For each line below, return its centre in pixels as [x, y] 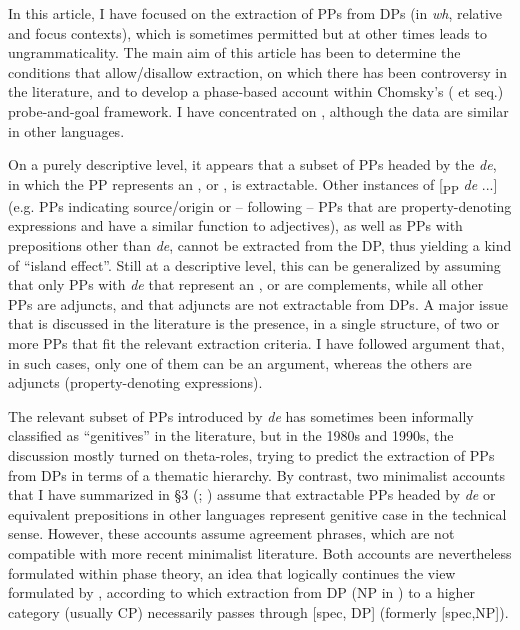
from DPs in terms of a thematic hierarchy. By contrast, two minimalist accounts [256, 474]
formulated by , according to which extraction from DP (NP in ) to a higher [242, 592]
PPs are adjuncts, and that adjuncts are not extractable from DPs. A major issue [258, 303]
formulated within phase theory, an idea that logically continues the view [232, 572]
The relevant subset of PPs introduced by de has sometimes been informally [241, 415]
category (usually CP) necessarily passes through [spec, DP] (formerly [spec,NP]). [258, 611]
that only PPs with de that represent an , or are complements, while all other [246, 284]
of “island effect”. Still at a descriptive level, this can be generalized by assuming [254, 264]
